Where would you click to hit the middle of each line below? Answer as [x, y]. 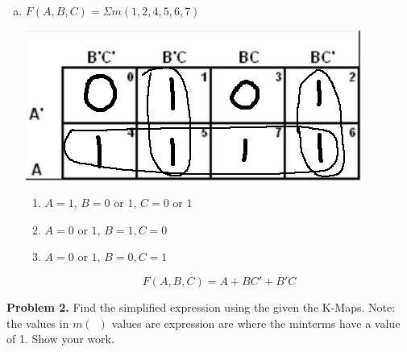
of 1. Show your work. [60, 339]
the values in [38, 323]
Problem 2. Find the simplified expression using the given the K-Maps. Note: [201, 306]
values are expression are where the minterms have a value [256, 323]
